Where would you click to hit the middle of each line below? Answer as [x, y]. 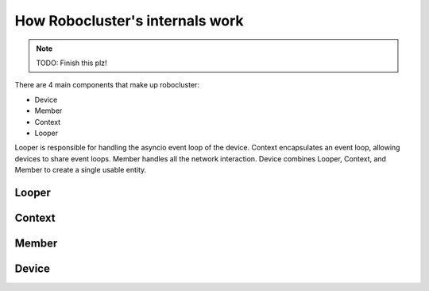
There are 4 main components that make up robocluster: [107, 85]
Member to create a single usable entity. [81, 170]
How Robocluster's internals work [129, 21]
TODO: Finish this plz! [71, 63]
